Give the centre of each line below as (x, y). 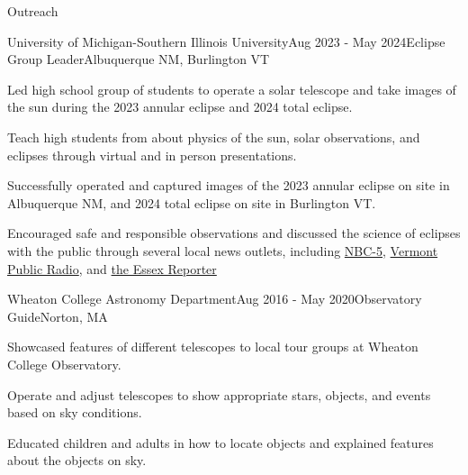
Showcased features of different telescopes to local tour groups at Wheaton (213, 347)
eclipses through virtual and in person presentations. (152, 155)
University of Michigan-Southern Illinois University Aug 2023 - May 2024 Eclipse (226, 41)
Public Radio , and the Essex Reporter (112, 268)
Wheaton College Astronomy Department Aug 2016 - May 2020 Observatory (215, 299)
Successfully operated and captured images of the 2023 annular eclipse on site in (229, 185)
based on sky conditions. (75, 412)
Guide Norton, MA (58, 316)
